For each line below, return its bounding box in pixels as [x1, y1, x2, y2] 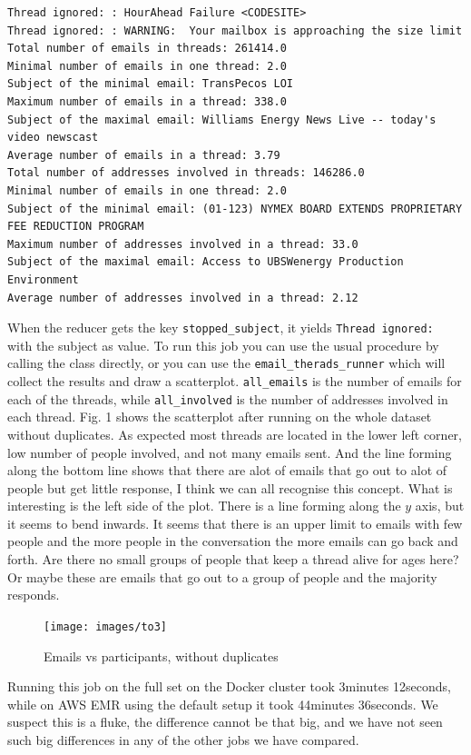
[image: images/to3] [44, 620, 168, 633]
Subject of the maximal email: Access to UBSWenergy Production [7, 255, 404, 269]
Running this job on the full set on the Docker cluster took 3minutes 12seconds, [7, 677, 451, 696]
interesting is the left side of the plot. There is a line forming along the [7, 496, 401, 515]
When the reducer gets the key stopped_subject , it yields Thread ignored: [7, 318, 434, 337]
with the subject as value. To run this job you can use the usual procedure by [7, 335, 439, 354]
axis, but [415, 496, 465, 515]
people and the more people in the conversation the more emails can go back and [7, 531, 458, 551]
